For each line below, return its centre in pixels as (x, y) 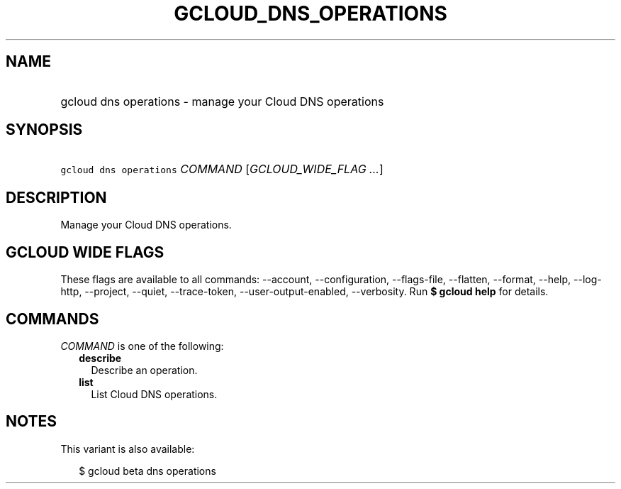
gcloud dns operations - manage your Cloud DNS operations (222, 101)
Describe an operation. (144, 370)
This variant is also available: (128, 449)
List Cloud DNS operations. (154, 394)
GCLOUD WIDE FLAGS (85, 252)
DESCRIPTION (56, 197)
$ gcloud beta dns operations (147, 471)
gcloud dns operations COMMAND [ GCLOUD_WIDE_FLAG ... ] (222, 169)
